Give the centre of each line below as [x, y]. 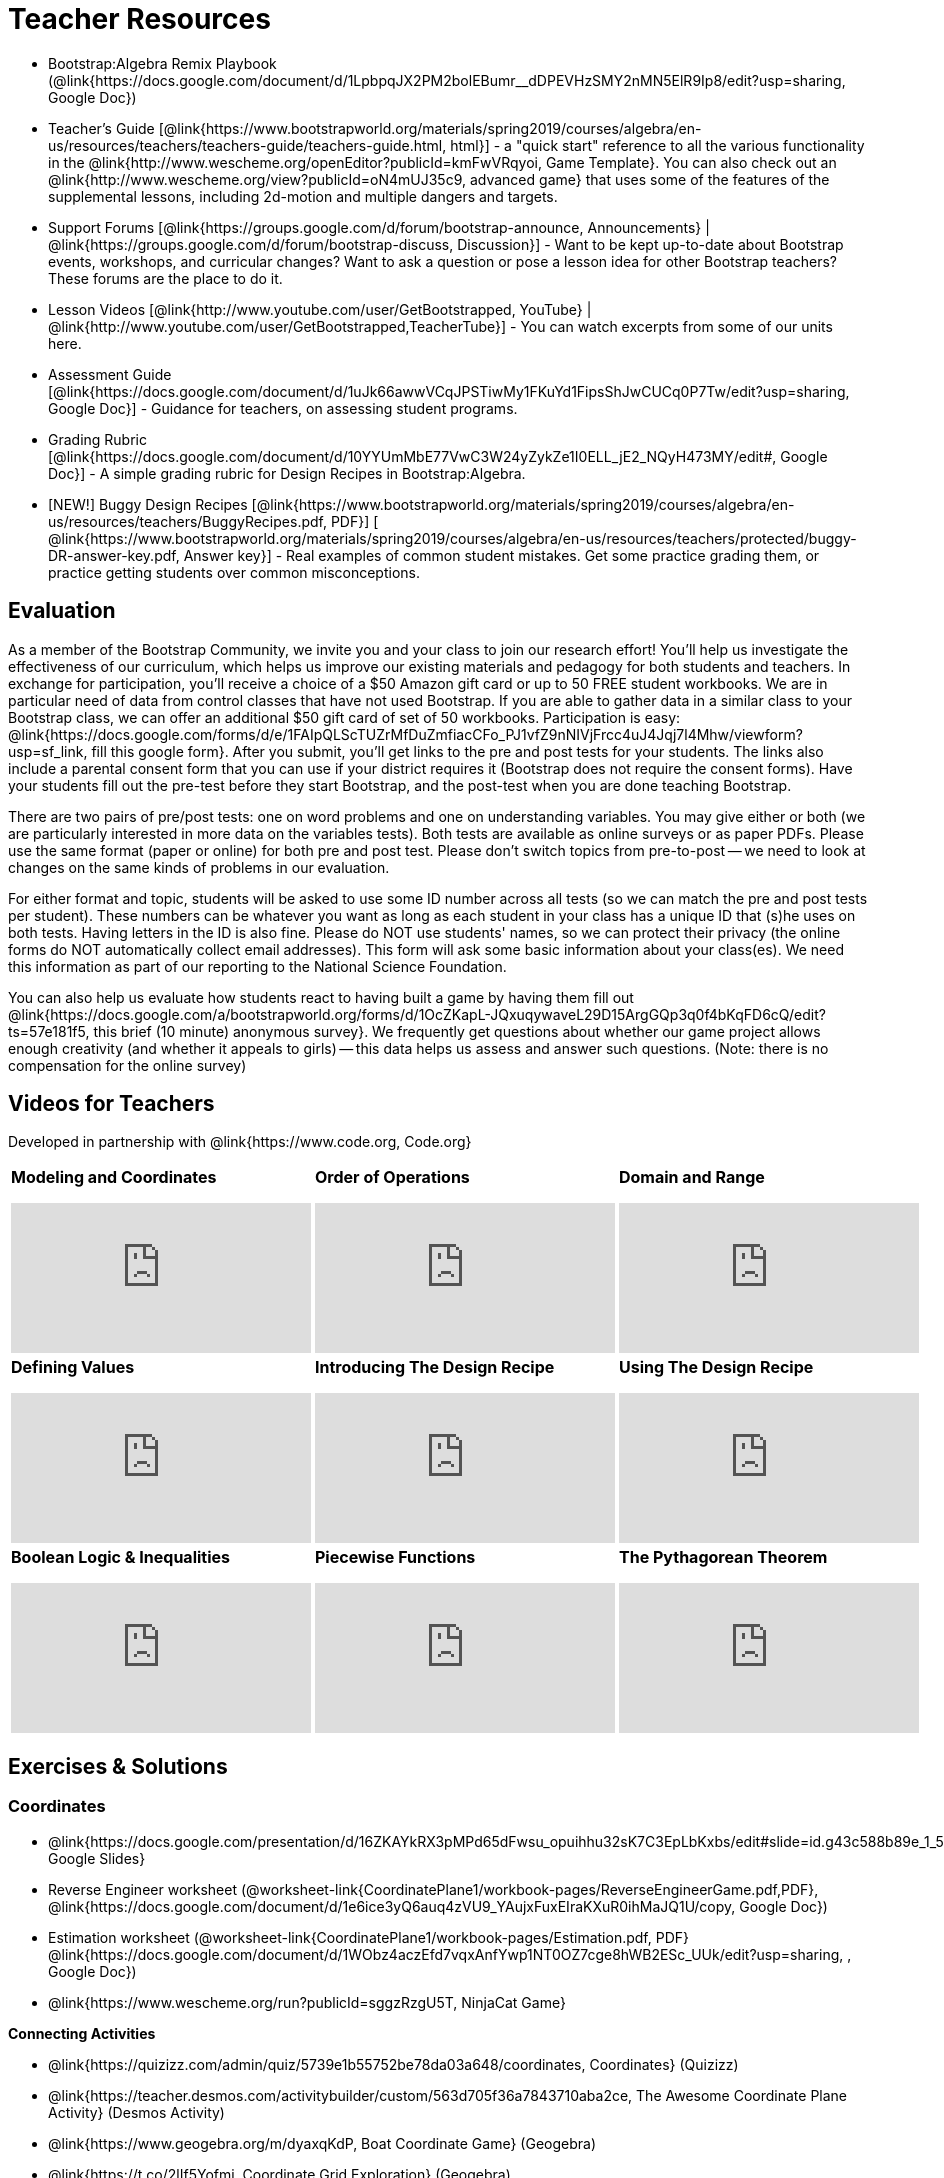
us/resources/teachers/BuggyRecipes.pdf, [187, 521]
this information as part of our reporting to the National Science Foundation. [257, 966]
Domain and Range [692, 1177]
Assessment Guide [110, 374]
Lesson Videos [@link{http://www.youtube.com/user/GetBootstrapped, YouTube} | [320, 309]
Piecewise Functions [395, 1557]
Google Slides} [97, 1858]
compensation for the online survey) [127, 1065]
